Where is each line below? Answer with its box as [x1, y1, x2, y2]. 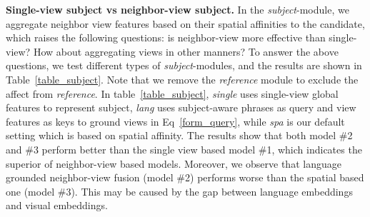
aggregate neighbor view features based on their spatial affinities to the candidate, [6, 16, 365, 31]
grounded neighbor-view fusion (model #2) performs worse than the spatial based [6, 170, 364, 185]
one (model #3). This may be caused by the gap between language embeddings [6, 183, 353, 198]
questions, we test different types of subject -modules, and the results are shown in [6, 58, 362, 73]
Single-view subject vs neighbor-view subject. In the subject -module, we [6, 2, 349, 16]
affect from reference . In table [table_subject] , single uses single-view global [6, 86, 339, 101]
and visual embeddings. [6, 198, 108, 213]
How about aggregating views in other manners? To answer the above [33, 44, 339, 59]
